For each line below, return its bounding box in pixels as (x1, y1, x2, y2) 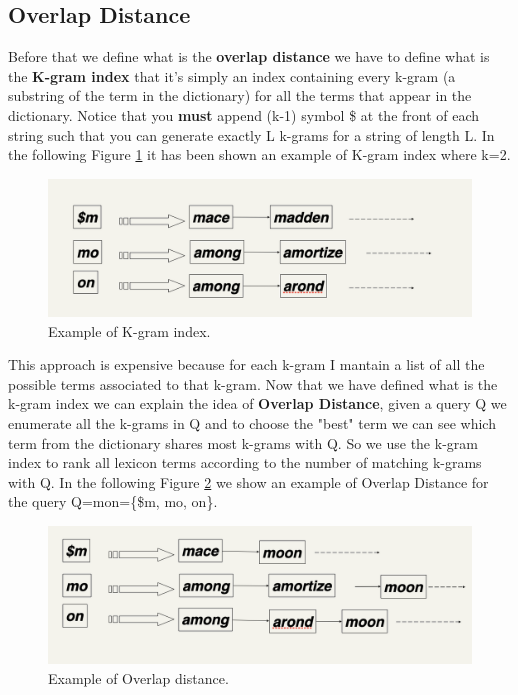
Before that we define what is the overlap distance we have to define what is (8, 46, 490, 67)
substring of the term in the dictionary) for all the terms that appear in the (8, 85, 472, 106)
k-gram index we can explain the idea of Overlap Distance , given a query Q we (8, 393, 507, 414)
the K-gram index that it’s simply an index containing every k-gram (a (8, 65, 456, 86)
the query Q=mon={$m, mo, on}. (8, 491, 218, 512)
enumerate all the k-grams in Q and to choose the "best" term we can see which (8, 413, 496, 434)
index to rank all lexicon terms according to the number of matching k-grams (8, 452, 482, 473)
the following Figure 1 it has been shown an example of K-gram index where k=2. (8, 144, 511, 165)
